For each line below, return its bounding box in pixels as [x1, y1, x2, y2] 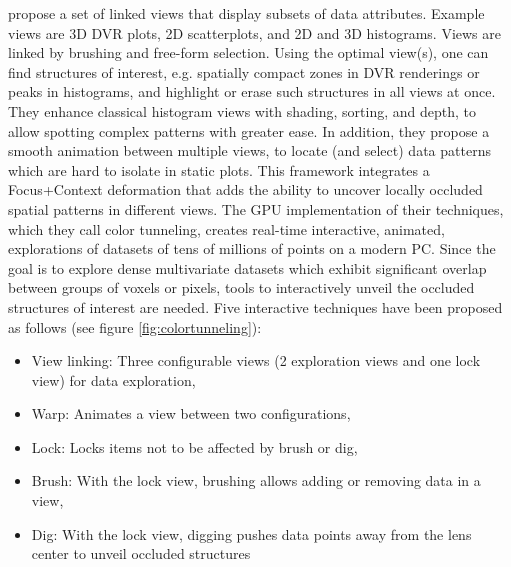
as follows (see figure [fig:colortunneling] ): [8, 316, 262, 337]
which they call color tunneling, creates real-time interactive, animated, [8, 218, 445, 239]
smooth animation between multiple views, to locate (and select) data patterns [8, 140, 491, 161]
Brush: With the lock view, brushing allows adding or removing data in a [31, 470, 481, 491]
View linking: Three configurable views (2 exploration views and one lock [31, 350, 481, 371]
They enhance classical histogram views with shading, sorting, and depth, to [8, 100, 476, 121]
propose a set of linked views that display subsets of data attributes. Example [8, 3, 485, 23]
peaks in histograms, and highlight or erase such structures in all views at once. [8, 81, 496, 102]
